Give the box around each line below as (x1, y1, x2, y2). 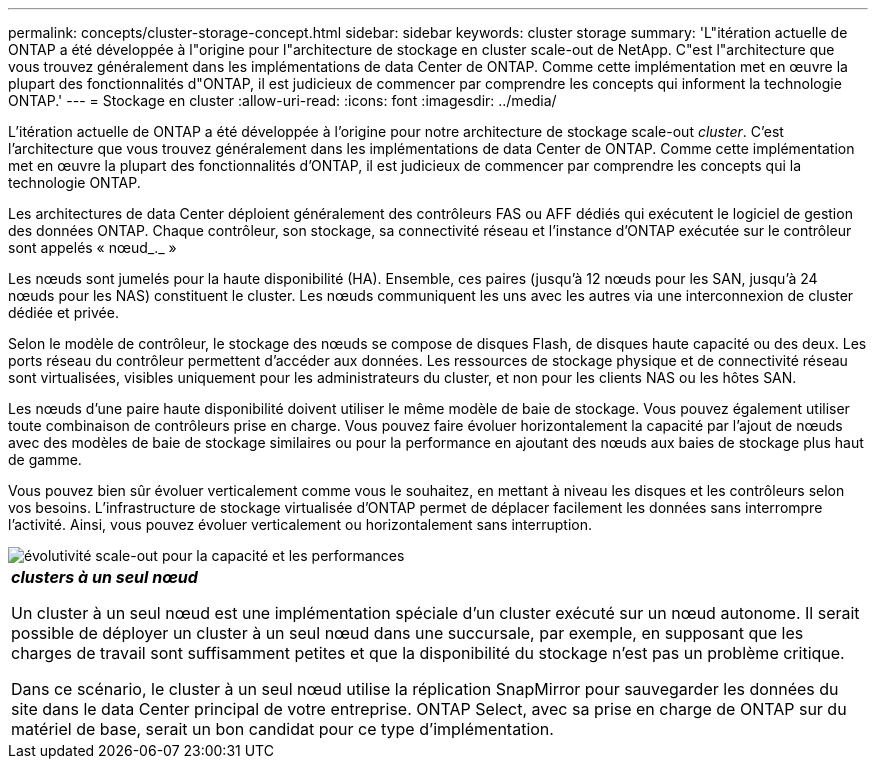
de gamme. (8, 451, 82, 468)
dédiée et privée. (8, 304, 119, 321)
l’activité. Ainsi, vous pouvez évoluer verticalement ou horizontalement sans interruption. (8, 516, 592, 533)
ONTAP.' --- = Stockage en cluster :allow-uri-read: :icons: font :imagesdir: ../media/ (8, 92, 557, 109)
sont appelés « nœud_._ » (8, 239, 177, 256)
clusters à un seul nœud (11, 567, 198, 587)
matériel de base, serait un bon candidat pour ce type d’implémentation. (11, 719, 554, 739)
